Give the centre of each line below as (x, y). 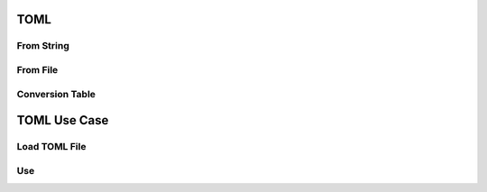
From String (43, 46)
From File (37, 69)
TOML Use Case (63, 120)
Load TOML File (51, 147)
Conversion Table (56, 94)
